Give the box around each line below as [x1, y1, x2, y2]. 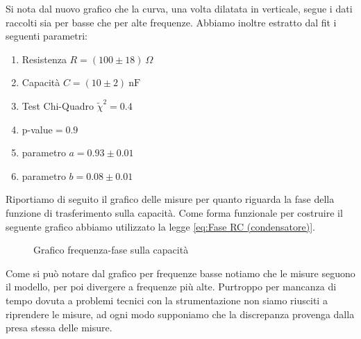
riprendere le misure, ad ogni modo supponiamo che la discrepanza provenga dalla [6, 306, 355, 321]
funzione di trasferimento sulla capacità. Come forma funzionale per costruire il [6, 205, 343, 220]
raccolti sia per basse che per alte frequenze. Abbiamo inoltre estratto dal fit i [6, 15, 337, 29]
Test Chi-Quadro [22, 98, 94, 113]
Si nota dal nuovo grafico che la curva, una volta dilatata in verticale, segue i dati [6, 1, 353, 15]
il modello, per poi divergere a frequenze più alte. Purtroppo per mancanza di [6, 279, 337, 294]
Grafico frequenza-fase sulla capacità [33, 242, 189, 257]
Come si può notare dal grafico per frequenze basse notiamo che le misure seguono [6, 265, 355, 280]
